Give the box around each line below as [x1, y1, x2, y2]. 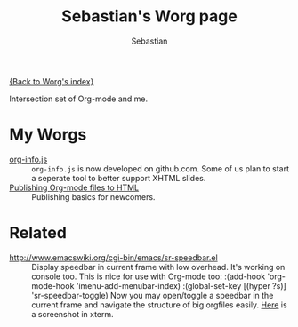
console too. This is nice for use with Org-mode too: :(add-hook [31, 271, 266, 282]
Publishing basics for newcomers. [31, 191, 156, 202]
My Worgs [9, 124, 87, 145]
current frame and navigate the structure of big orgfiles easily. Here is [31, 299, 287, 310]
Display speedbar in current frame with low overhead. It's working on [31, 261, 286, 272]
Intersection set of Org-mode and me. [9, 93, 149, 104]
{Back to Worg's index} [9, 76, 94, 86]
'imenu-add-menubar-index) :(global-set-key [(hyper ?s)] [76, 280, 286, 291]
